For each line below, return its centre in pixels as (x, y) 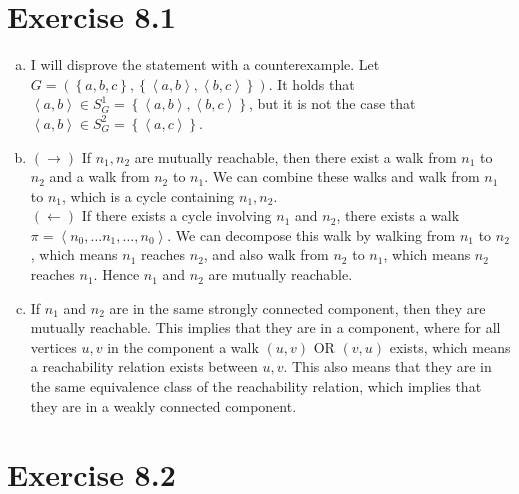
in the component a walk (183, 346)
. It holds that (311, 83)
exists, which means (450, 346)
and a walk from (99, 176)
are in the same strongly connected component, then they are (297, 307)
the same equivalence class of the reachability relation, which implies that (256, 386)
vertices (53, 346)
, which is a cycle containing (148, 195)
